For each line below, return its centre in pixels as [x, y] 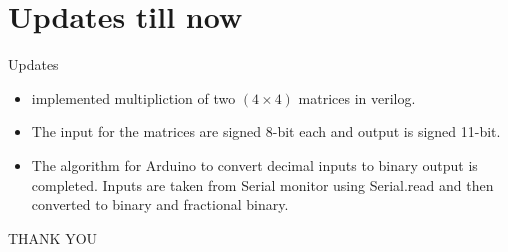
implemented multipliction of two [133, 97]
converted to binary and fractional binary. [160, 204]
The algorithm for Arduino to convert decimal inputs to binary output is [254, 164]
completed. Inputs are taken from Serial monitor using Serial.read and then [262, 184]
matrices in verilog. [357, 97]
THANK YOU [53, 237]
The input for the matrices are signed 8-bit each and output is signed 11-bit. [266, 131]
